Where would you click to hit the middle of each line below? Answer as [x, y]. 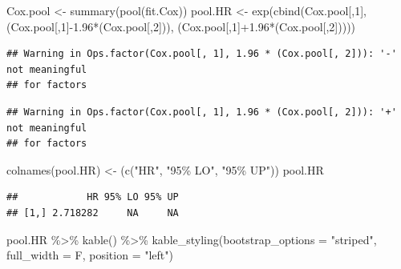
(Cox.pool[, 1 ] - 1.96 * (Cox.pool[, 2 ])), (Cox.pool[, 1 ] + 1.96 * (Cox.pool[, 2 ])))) [181, 26]
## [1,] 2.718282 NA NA [93, 213]
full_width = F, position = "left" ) [90, 255]
